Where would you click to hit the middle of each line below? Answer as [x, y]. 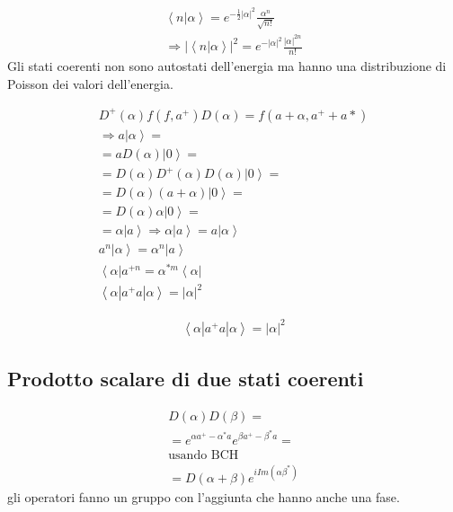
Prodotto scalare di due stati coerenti [186, 379]
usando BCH [204, 455]
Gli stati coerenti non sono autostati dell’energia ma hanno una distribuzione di [227, 66]
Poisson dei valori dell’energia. [90, 83]
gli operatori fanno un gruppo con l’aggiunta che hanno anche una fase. [204, 497]
